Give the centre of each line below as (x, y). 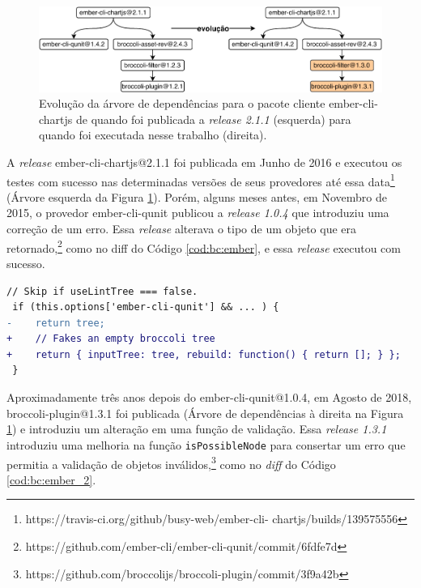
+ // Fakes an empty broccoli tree (111, 339)
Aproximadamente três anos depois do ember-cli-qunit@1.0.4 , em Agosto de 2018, (209, 397)
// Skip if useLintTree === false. (102, 291)
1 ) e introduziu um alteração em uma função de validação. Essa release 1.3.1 (197, 429)
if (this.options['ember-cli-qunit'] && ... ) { (146, 307)
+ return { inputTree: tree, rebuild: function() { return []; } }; (204, 354)
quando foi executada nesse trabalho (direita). (153, 135)
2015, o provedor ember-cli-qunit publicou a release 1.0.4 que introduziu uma (198, 213)
